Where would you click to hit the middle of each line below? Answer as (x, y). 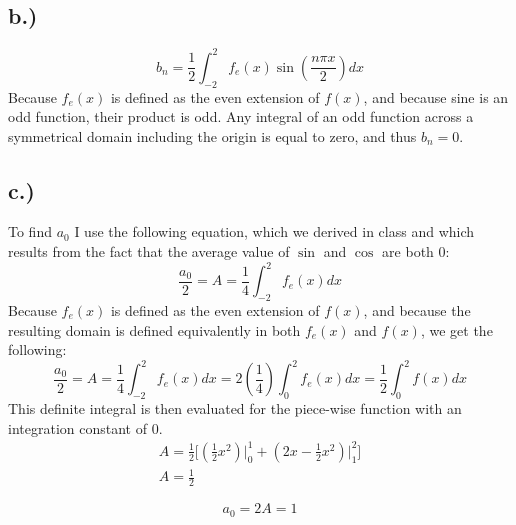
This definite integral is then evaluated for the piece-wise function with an (235, 408)
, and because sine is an (436, 96)
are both (408, 251)
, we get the (456, 329)
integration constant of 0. (85, 427)
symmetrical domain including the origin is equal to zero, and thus (212, 135)
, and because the (417, 309)
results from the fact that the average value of (149, 251)
